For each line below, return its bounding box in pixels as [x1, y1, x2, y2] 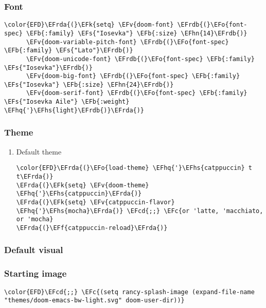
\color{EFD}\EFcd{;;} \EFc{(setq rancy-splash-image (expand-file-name [4, 288, 255, 296]
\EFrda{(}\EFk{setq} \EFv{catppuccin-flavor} [16, 198, 175, 206]
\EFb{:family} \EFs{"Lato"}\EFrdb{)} [4, 47, 133, 54]
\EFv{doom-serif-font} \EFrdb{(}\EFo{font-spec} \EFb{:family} [26, 89, 247, 97]
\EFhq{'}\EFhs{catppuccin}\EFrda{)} [16, 190, 142, 198]
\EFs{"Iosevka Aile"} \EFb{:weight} [4, 98, 130, 106]
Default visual [4, 243, 63, 256]
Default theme [16, 146, 62, 157]
